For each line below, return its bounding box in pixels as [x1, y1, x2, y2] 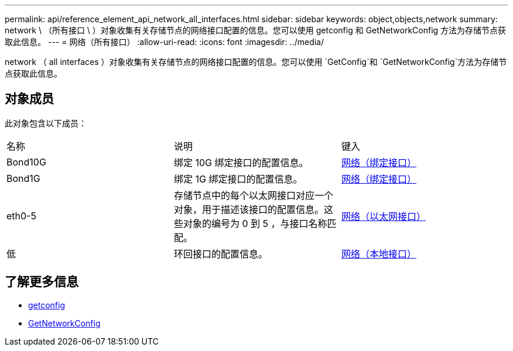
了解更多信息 [5, 274, 78, 290]
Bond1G [6, 172, 40, 184]
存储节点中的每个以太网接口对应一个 [173, 189, 333, 201]
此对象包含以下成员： [5, 118, 87, 128]
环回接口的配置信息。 [173, 247, 268, 260]
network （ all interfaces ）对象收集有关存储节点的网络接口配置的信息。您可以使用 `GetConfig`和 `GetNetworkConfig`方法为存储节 [5, 57, 507, 67]
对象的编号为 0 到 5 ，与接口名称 [183, 217, 327, 229]
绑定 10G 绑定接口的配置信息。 [173, 156, 309, 168]
